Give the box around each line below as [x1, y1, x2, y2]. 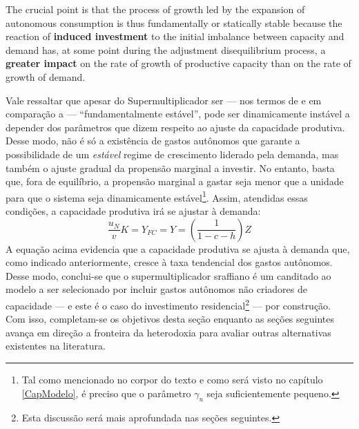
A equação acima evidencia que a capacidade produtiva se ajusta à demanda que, [6, 241, 350, 256]
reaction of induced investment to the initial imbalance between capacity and [6, 29, 345, 44]
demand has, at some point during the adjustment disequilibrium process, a [6, 42, 326, 57]
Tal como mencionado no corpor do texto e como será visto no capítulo [21, 372, 323, 386]
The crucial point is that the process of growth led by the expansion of [6, 2, 305, 16]
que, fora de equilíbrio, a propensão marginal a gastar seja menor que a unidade [6, 174, 344, 189]
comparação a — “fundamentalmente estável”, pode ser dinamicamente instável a [6, 106, 350, 121]
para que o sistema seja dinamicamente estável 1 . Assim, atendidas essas [6, 188, 308, 204]
